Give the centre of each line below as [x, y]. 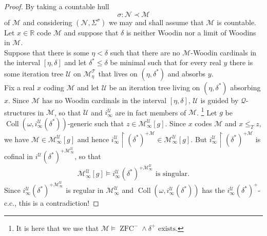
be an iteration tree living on [155, 87]
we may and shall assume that [156, 22]
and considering [47, 22]
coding [54, 87]
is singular [171, 174]
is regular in [85, 190]
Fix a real [20, 87]
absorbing [245, 87]
